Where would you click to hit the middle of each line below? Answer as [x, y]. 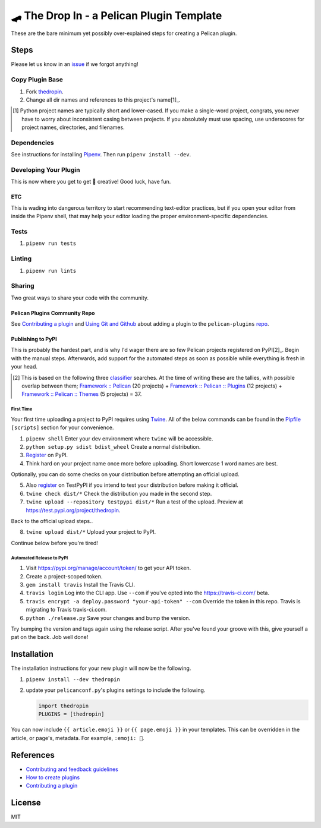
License [26, 803]
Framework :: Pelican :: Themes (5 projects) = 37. [82, 394]
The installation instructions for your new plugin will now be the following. [101, 668]
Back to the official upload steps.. [52, 521]
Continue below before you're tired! [54, 543]
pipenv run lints [51, 271]
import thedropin [64, 706]
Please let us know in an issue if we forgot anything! [75, 64]
